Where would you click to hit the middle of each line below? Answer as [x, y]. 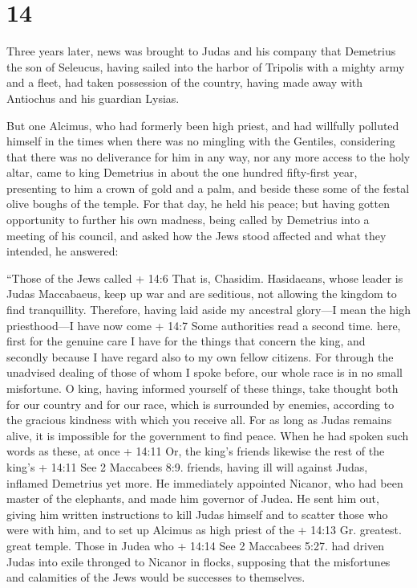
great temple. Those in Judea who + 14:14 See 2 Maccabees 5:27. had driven [195, 545]
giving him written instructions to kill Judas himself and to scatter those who [197, 514]
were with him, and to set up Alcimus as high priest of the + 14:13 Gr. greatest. [204, 530]
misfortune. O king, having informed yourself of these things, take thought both [202, 388]
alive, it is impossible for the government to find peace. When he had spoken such [208, 435]
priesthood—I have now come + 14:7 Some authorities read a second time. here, [204, 325]
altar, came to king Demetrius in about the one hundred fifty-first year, [182, 172]
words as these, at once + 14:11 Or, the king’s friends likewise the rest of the [196, 451]
